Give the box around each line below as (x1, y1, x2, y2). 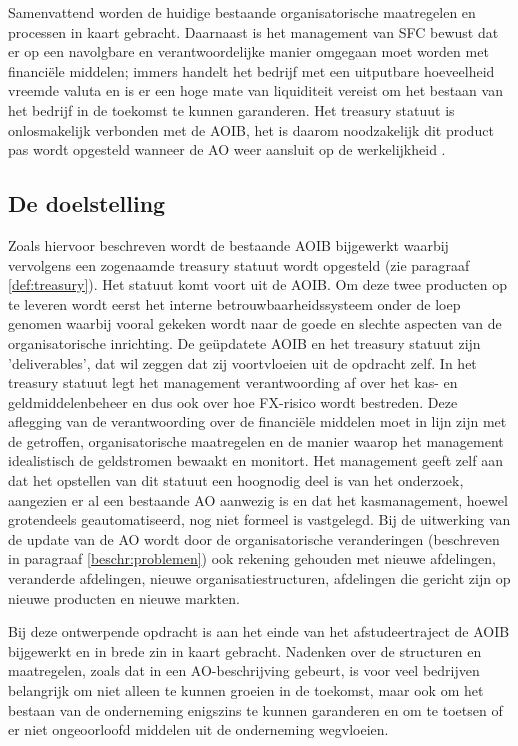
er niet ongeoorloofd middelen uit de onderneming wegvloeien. (8, 719, 389, 740)
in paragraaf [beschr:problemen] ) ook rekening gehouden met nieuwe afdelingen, (8, 548, 496, 569)
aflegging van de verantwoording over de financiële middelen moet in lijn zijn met (8, 411, 507, 432)
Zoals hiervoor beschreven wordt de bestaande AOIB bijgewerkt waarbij (8, 234, 449, 255)
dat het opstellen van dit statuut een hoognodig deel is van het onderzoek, (8, 470, 464, 491)
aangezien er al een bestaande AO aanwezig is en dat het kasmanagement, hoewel (8, 489, 508, 510)
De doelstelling (8, 188, 166, 219)
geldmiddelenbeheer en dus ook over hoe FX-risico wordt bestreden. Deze (8, 391, 458, 412)
